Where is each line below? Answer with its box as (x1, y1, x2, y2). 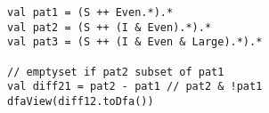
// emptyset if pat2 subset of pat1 (7, 65, 224, 78)
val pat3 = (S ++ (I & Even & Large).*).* (7, 36, 263, 49)
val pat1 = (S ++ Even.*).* (7, 6, 174, 19)
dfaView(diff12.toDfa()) (7, 94, 154, 108)
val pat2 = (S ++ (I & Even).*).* (7, 20, 212, 34)
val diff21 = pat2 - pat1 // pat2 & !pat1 (7, 80, 263, 93)
